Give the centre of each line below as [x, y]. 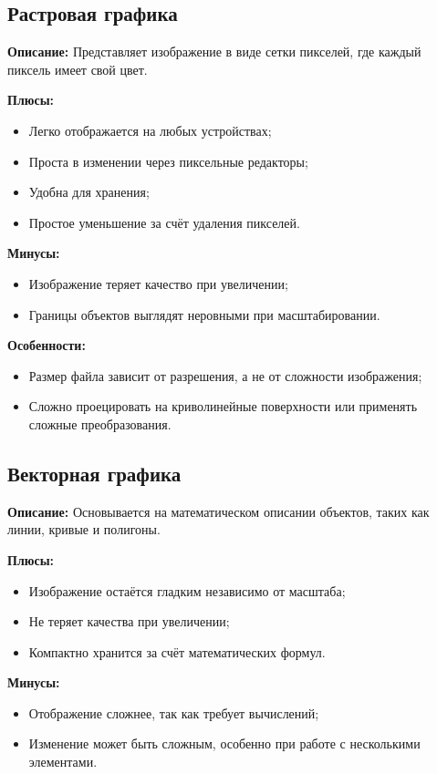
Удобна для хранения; [89, 192]
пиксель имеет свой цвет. [78, 69]
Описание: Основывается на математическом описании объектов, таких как [218, 511]
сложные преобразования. [100, 423]
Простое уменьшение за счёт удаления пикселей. [164, 222]
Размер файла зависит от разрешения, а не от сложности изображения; [225, 375]
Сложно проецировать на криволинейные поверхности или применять [223, 406]
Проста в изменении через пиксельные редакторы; [168, 161]
